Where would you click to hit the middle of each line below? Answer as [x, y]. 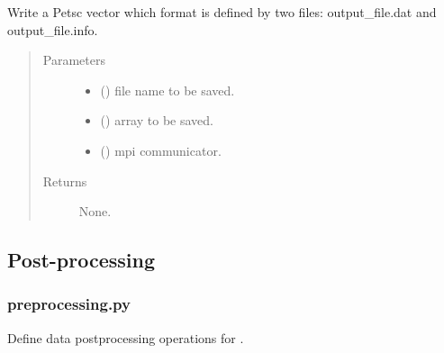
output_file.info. [53, 29]
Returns [65, 181]
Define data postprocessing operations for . [126, 337]
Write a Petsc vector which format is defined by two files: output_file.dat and [222, 12]
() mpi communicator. [161, 150]
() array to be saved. [157, 120]
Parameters [74, 60]
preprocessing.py [69, 304]
